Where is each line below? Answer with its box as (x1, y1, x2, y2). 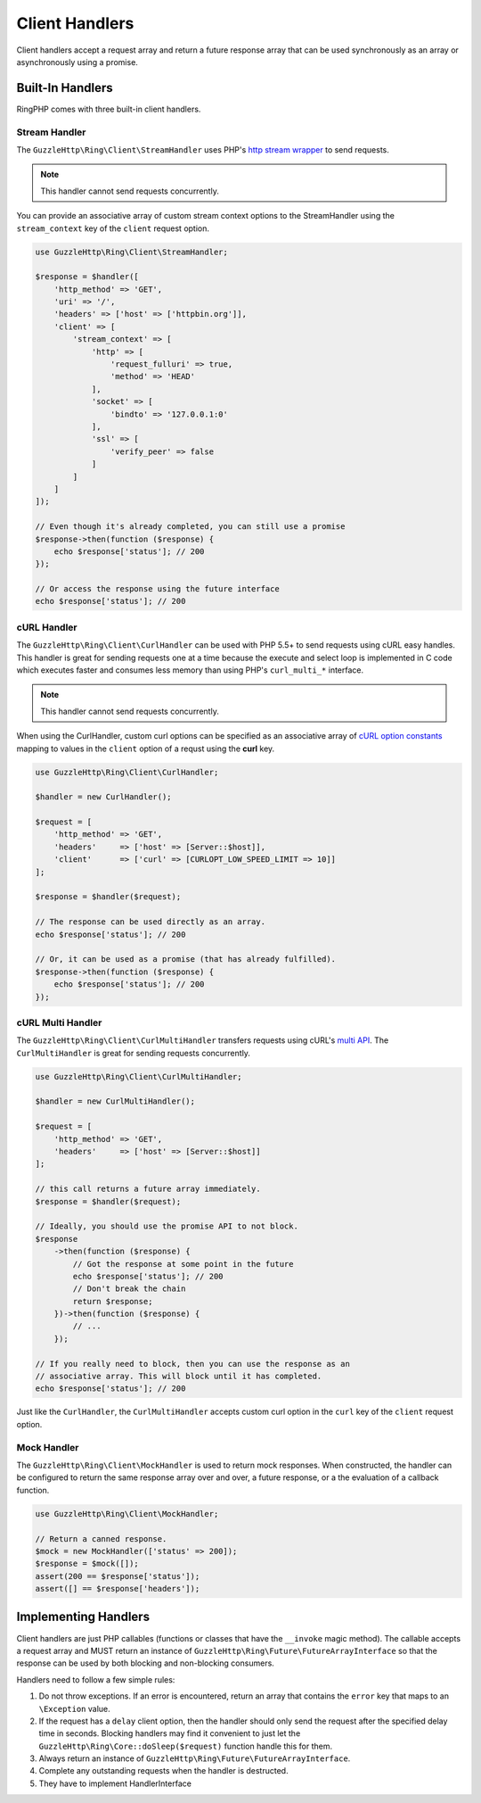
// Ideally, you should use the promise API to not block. (35, 1221, 298, 1231)
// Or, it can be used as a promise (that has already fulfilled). (35, 955, 337, 964)
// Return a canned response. (35, 1534, 167, 1543)
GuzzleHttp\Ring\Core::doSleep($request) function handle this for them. (38, 1741, 333, 1751)
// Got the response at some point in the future (72, 1259, 294, 1269)
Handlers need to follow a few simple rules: (16, 1674, 175, 1685)
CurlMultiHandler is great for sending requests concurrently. (16, 1047, 251, 1058)
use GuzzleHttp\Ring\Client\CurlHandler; (35, 767, 219, 777)
